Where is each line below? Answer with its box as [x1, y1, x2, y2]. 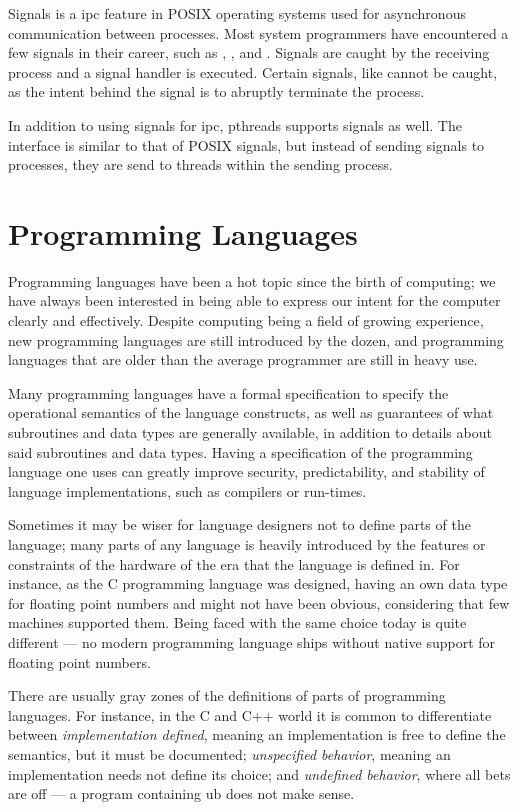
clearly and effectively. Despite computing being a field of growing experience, [8, 310, 484, 331]
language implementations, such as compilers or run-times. [8, 480, 367, 501]
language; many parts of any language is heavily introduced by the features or [8, 534, 486, 554]
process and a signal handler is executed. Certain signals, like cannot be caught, [8, 61, 498, 82]
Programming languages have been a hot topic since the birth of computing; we [8, 270, 496, 291]
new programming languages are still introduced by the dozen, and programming [8, 329, 504, 350]
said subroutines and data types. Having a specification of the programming [8, 441, 473, 462]
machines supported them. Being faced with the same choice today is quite [8, 612, 467, 633]
